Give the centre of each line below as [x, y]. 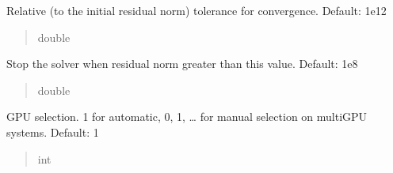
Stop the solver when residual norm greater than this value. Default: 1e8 [182, 64]
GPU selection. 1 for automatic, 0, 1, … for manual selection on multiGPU [187, 117]
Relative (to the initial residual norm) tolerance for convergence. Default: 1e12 [196, 10]
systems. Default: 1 [53, 132]
